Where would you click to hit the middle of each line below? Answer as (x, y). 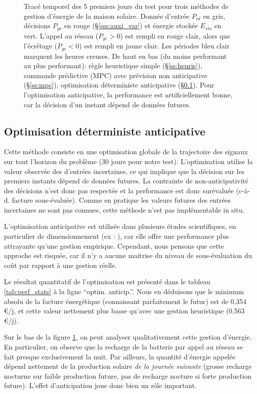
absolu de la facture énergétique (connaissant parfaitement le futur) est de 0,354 (125, 301)
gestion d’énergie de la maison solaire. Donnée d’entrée (107, 16)
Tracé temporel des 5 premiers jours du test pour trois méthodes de (126, 6)
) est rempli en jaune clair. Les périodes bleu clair (154, 46)
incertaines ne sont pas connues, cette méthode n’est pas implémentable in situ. (124, 209)
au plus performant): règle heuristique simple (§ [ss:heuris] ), (113, 66)
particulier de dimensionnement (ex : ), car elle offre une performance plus (116, 236)
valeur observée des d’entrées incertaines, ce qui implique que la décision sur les (124, 171)
